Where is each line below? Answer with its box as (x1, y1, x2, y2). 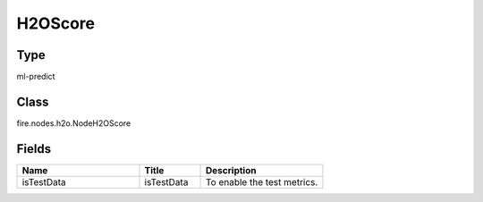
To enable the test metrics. (206, 175, 318, 188)
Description (206, 164, 257, 176)
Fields (16, 141, 52, 156)
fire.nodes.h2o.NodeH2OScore (16, 117, 131, 129)
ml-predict (16, 72, 55, 82)
